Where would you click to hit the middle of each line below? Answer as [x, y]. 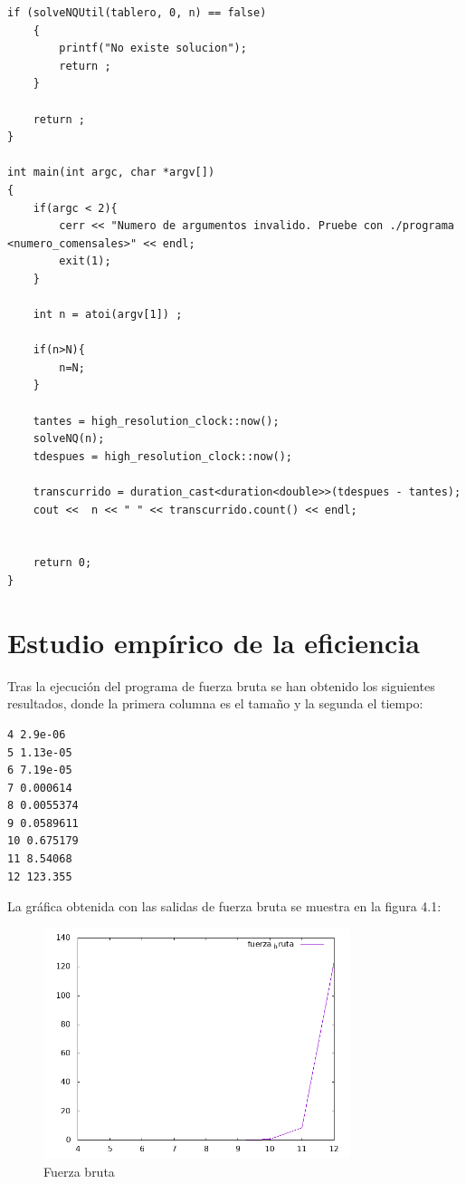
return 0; [62, 563]
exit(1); [85, 261]
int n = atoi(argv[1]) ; [108, 315]
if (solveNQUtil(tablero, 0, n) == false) [137, 13]
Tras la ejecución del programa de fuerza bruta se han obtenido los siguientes [221, 685]
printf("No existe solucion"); [153, 48]
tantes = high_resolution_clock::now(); [156, 421]
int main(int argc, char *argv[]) [111, 173]
